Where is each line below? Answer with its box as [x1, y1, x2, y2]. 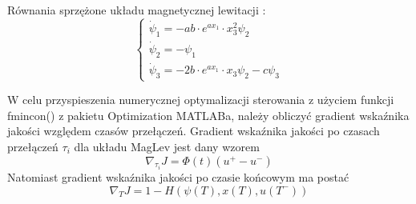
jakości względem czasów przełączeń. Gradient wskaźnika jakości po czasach [7, 122, 380, 139]
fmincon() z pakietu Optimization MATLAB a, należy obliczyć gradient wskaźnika [7, 106, 410, 123]
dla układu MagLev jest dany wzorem [74, 138, 260, 155]
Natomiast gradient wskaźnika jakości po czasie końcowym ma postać [7, 169, 349, 186]
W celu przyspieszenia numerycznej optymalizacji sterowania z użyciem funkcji [7, 91, 394, 108]
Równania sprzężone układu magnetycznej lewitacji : [7, 2, 266, 18]
